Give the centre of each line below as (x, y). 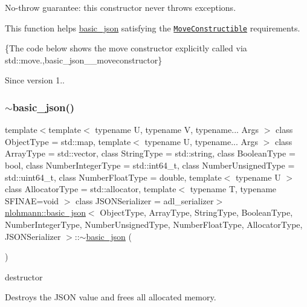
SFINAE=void (32, 200)
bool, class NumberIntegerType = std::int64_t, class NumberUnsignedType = (150, 165)
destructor (24, 276)
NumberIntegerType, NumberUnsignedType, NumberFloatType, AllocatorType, (154, 224)
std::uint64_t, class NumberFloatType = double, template (113, 177)
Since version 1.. (35, 80)
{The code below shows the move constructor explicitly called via (126, 48)
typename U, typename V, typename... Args (177, 130)
